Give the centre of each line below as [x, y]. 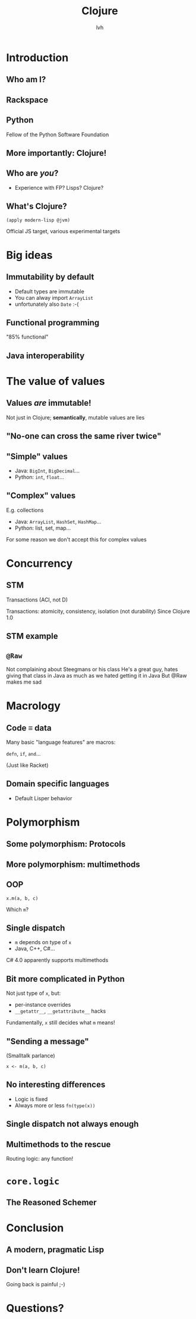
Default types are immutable [49, 291]
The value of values [56, 381]
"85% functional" [27, 337]
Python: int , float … [39, 477]
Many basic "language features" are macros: [61, 742]
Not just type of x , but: [34, 993]
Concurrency [39, 563]
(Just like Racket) [27, 765]
